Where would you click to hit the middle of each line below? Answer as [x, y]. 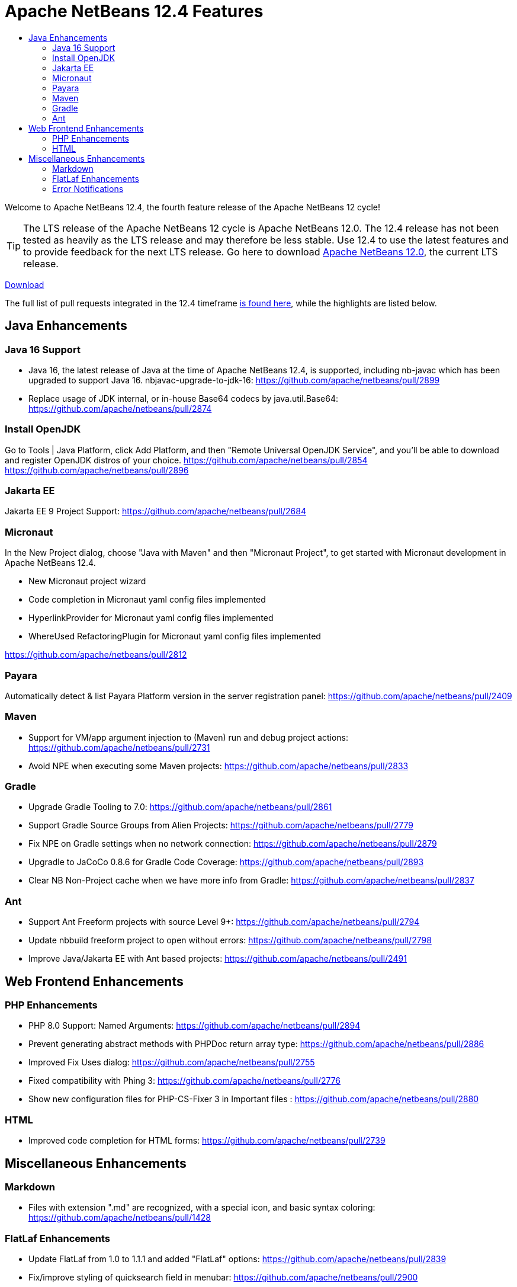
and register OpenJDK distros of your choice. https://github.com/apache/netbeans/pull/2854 [186, 460]
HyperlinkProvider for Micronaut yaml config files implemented [151, 618]
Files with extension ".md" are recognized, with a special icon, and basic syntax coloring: [202, 1208]
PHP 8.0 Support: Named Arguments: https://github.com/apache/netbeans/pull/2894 [195, 1026]
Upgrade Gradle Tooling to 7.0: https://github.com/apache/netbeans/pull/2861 [180, 807]
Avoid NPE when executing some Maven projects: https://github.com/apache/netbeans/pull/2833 [219, 766]
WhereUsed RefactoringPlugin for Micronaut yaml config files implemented [175, 636]
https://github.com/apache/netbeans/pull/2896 [97, 470]
